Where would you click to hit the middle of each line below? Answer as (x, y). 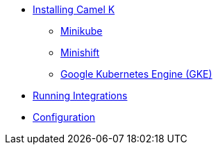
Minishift (80, 52)
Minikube (82, 31)
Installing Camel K (74, 9)
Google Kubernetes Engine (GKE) (136, 74)
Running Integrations (80, 95)
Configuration (64, 117)
